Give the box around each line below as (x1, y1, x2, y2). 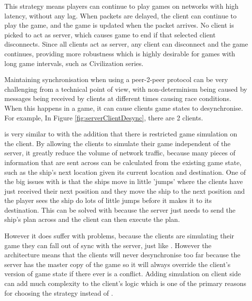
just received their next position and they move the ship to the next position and (4, 185, 245, 196)
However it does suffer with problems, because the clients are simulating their (4, 231, 235, 241)
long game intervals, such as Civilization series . (4, 58, 144, 68)
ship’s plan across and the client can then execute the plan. (4, 214, 180, 224)
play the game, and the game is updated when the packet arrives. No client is (4, 20, 234, 30)
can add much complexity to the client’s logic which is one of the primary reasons (4, 278, 247, 288)
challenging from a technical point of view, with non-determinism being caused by (4, 84, 247, 94)
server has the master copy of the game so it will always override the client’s (4, 259, 231, 269)
